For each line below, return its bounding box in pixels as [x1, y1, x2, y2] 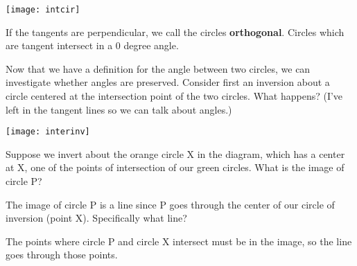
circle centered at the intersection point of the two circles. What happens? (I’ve [6, 89, 343, 103]
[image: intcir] [6, 5, 80, 15]
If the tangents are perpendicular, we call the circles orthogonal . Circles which [6, 24, 345, 39]
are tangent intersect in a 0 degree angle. [6, 38, 179, 53]
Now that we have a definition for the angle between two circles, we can [6, 61, 311, 76]
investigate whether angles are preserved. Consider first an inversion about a [6, 75, 330, 89]
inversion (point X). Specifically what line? [6, 211, 187, 225]
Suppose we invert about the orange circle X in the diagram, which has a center [6, 146, 345, 161]
